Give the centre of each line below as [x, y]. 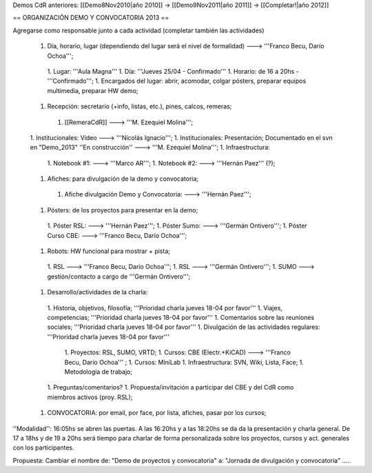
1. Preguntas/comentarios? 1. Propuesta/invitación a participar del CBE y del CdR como [170, 388]
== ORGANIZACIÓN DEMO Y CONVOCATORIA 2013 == [91, 18]
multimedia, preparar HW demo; [93, 90]
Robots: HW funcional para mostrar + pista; [108, 251]
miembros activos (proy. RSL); [90, 397]
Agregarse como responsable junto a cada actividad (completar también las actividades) [138, 30]
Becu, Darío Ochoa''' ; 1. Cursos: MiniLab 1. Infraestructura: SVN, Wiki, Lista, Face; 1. [184, 362]
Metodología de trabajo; [99, 372]
